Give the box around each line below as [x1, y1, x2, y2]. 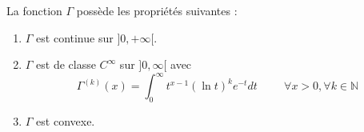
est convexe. [36, 113, 95, 130]
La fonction [6, 2, 62, 18]
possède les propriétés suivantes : [76, 2, 238, 18]
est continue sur [36, 29, 114, 46]
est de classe [36, 56, 96, 73]
